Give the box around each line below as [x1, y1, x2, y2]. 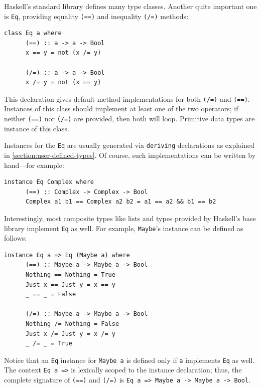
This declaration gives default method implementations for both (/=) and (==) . [4, 93, 250, 104]
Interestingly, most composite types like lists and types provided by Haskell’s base [4, 213, 256, 223]
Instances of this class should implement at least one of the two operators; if [4, 103, 238, 114]
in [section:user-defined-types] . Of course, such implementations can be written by [4, 149, 256, 160]
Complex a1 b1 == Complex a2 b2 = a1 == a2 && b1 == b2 [25, 198, 216, 206]
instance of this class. [4, 123, 69, 133]
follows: [4, 233, 27, 243]
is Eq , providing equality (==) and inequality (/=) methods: [4, 11, 189, 21]
